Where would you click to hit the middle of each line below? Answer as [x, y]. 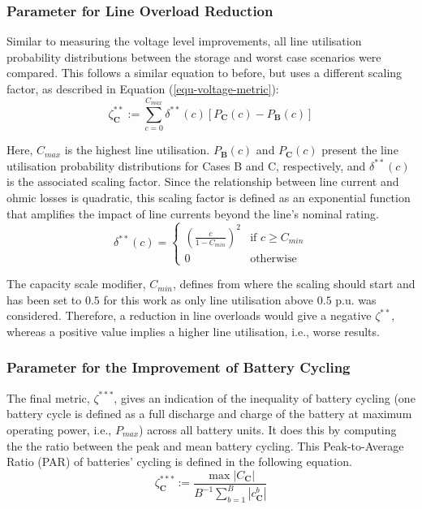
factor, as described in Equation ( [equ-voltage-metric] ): [143, 88]
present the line [360, 150]
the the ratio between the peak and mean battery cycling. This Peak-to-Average [205, 445]
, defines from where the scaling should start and [294, 284]
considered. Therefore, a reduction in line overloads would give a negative [189, 315]
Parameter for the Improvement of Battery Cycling [179, 367]
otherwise [273, 259]
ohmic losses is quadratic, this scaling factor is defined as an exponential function [209, 197]
